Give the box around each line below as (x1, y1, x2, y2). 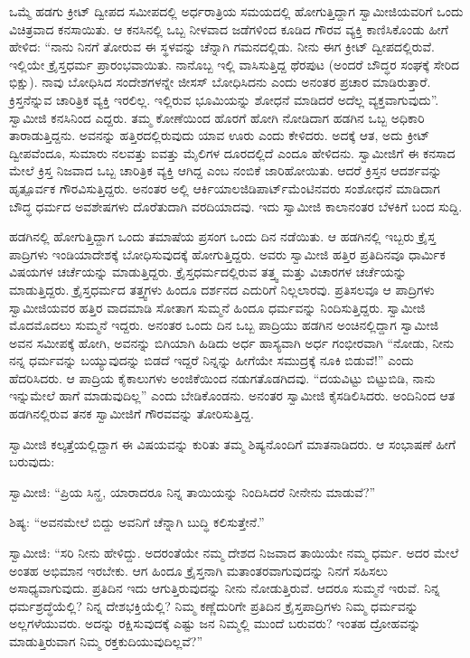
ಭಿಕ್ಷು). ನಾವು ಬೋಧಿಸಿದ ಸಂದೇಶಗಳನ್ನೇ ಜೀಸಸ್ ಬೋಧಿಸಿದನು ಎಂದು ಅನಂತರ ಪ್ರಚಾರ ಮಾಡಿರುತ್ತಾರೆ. (9, 72, 431, 91)
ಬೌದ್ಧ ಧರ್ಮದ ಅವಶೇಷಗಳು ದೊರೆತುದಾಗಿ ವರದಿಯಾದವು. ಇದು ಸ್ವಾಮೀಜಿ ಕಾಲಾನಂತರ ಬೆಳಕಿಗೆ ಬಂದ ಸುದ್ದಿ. (9, 196, 463, 215)
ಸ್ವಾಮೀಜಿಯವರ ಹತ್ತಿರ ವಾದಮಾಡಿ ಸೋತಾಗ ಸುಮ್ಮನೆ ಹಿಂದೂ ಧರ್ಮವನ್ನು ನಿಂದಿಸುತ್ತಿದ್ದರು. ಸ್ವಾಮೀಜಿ (9, 297, 426, 316)
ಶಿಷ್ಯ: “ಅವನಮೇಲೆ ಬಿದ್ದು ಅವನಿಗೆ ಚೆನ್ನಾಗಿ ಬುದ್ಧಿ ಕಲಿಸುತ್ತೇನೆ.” (9, 512, 265, 531)
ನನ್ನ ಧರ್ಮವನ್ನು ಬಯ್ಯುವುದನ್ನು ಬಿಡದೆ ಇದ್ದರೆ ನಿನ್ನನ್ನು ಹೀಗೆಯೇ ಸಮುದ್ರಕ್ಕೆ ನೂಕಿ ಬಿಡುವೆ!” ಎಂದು (9, 351, 414, 370)
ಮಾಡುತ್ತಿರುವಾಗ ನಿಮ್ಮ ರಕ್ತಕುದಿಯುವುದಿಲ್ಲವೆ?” (9, 632, 203, 650)
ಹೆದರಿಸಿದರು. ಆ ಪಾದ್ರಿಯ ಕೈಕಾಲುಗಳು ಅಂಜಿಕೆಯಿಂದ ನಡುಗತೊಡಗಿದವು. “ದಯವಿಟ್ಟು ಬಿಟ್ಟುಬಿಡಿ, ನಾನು (9, 368, 436, 387)
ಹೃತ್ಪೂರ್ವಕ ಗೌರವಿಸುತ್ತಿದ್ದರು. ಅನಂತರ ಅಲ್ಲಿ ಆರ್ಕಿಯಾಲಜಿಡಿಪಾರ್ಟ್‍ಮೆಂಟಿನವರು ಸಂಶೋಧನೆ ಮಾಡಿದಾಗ (9, 178, 440, 197)
